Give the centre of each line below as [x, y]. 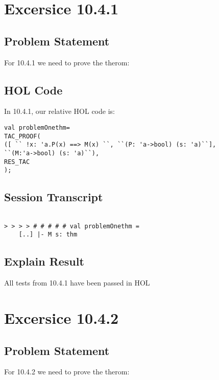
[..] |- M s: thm [48, 235]
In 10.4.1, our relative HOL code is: [59, 111]
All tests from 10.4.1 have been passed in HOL [77, 283]
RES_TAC [17, 162]
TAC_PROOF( [22, 136]
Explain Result [44, 261]
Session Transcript [54, 197]
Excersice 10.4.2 [62, 318]
